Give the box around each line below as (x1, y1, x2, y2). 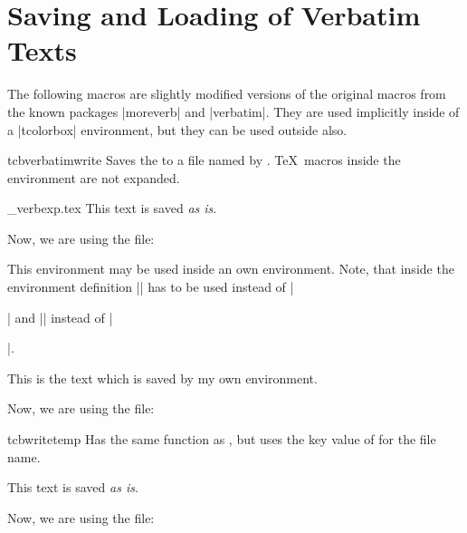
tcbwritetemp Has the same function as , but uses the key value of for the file (7, 430, 436, 449)
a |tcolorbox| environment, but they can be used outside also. (7, 120, 348, 139)
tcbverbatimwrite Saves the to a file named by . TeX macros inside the (7, 150, 401, 170)
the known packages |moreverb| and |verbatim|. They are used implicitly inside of (7, 102, 460, 121)
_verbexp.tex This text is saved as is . (7, 199, 217, 218)
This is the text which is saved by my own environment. (7, 368, 318, 387)
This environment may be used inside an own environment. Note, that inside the (7, 259, 454, 278)
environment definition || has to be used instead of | (7, 277, 294, 296)
